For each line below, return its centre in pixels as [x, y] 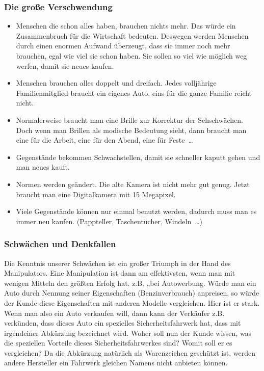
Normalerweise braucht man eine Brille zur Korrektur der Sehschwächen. [129, 120]
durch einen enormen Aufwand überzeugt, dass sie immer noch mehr [123, 46]
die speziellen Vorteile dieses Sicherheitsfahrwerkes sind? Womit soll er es [118, 343]
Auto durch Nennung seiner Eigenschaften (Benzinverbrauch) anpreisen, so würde [132, 293]
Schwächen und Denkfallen [60, 244]
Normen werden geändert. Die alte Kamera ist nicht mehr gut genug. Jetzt [133, 184]
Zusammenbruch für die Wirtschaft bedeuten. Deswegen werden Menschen [132, 35]
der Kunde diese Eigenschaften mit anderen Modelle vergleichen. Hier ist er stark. [132, 302]
